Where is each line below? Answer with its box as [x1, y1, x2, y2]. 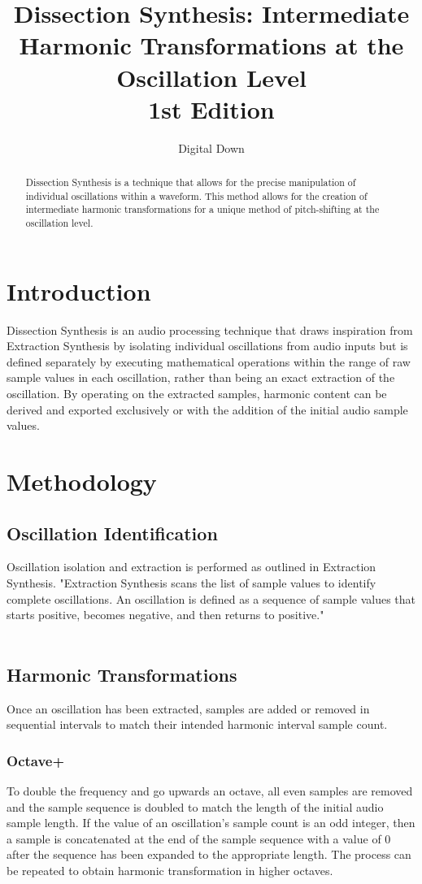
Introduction [7, 274, 151, 307]
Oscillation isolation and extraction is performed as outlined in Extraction [7, 558, 376, 575]
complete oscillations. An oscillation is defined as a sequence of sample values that [7, 590, 416, 607]
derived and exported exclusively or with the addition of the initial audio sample [7, 401, 408, 418]
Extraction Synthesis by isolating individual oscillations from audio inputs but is [7, 337, 408, 354]
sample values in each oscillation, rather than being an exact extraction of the [7, 369, 395, 386]
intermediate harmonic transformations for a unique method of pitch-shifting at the [25, 202, 380, 216]
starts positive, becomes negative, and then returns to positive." [7, 606, 324, 623]
